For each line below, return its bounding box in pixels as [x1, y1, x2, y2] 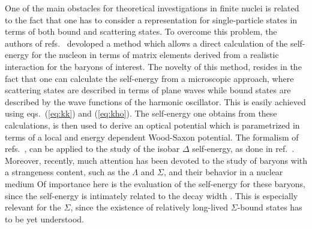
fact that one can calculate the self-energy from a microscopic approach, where [5, 72, 294, 84]
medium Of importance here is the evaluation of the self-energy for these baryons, [5, 177, 305, 190]
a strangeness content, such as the [5, 166, 130, 178]
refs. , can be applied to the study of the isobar [5, 142, 180, 155]
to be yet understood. [5, 212, 84, 225]
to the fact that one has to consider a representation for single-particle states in [5, 13, 298, 26]
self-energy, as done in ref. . [192, 142, 295, 155]
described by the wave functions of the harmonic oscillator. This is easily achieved [5, 95, 306, 108]
